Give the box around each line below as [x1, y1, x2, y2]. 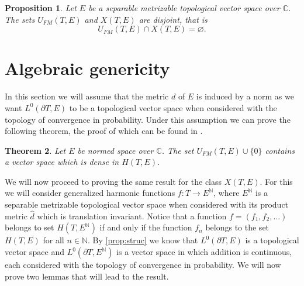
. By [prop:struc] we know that [88, 234, 198, 246]
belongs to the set [205, 221, 270, 233]
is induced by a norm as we [196, 90, 294, 102]
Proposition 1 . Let [5, 2, 77, 13]
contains [265, 144, 295, 156]
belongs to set [5, 221, 54, 233]
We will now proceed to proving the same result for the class [5, 175, 222, 187]
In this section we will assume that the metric [5, 90, 169, 102]
